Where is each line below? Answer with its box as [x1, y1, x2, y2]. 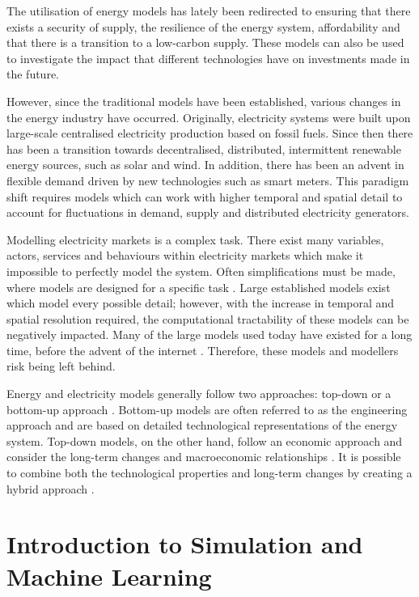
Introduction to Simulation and [6, 527, 363, 561]
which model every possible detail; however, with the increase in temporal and [6, 294, 395, 311]
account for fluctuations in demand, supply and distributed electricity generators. [6, 204, 409, 221]
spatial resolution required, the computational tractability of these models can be [6, 310, 409, 327]
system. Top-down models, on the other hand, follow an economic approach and [6, 432, 403, 449]
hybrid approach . [6, 480, 95, 497]
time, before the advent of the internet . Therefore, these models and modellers [6, 341, 399, 358]
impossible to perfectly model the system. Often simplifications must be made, [6, 262, 396, 279]
